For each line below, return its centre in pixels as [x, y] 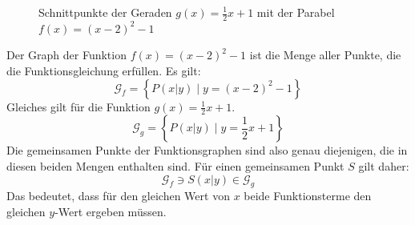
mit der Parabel [296, 12]
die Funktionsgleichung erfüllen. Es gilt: [104, 71]
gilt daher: [384, 166]
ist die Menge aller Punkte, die [325, 55]
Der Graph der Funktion [66, 55]
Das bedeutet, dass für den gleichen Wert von [118, 196]
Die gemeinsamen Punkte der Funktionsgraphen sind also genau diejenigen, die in [207, 150]
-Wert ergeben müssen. [111, 212]
